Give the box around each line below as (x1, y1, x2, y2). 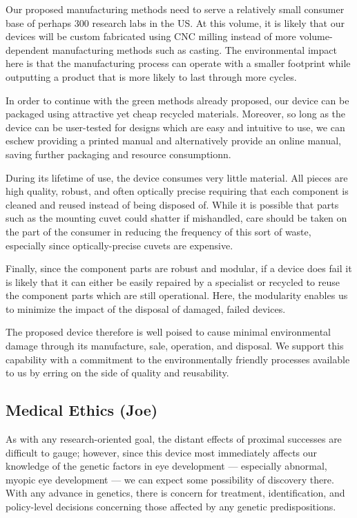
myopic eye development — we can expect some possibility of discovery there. (6, 472, 334, 486)
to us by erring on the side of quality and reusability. (6, 365, 229, 380)
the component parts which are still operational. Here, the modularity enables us (6, 288, 348, 303)
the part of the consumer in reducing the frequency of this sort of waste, (6, 224, 311, 238)
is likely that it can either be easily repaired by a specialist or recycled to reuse (6, 274, 340, 289)
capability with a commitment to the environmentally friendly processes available (6, 352, 350, 366)
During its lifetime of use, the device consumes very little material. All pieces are (6, 170, 348, 184)
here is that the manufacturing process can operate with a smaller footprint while (6, 56, 351, 70)
